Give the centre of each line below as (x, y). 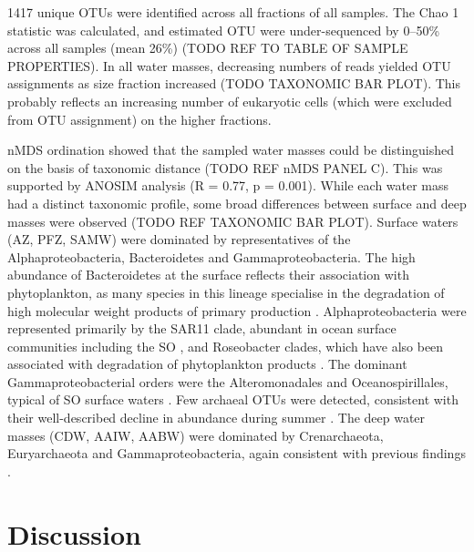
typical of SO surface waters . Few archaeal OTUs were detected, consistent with (233, 399)
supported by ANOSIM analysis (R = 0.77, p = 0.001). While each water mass (228, 185)
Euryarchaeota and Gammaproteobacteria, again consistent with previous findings (237, 453)
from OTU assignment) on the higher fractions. (139, 119)
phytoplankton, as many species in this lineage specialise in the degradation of (226, 292)
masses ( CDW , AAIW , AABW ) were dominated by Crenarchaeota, (196, 435)
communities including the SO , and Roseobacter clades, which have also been (226, 346)
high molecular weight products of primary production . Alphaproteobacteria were (237, 310)
